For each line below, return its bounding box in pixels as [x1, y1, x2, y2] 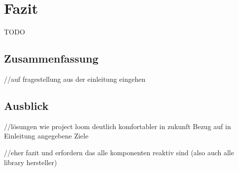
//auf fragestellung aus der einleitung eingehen [4, 73, 146, 84]
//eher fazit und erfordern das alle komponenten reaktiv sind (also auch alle [4, 147, 234, 157]
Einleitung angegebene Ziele [4, 131, 88, 141]
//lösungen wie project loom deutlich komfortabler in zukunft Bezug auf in [4, 121, 231, 131]
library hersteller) [4, 157, 57, 167]
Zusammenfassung [4, 51, 99, 66]
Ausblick [4, 98, 49, 113]
